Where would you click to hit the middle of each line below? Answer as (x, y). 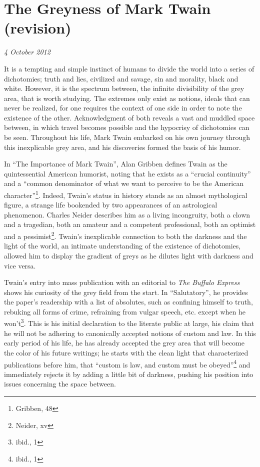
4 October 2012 (27, 52)
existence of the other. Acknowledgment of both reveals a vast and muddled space (129, 117)
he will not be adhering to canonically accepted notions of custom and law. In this (130, 333)
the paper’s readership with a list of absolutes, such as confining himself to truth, (128, 302)
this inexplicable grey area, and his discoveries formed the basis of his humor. (122, 147)
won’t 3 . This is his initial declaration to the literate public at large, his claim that (129, 322)
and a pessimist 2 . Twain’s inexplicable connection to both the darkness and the (125, 235)
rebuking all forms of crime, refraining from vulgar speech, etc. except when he (125, 311)
